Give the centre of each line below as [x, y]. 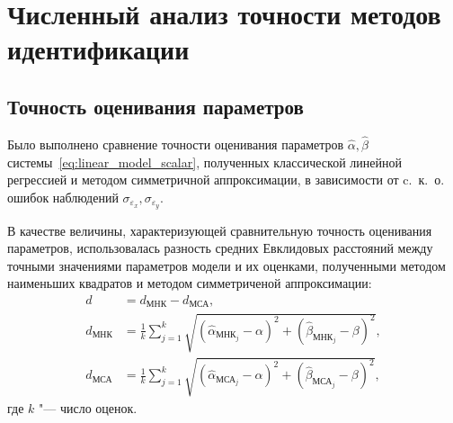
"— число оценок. [88, 407]
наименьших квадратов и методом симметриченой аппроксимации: [190, 283]
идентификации [98, 49]
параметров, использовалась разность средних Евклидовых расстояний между [220, 248]
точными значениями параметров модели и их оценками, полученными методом [226, 265]
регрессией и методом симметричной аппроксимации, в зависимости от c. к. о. [226, 180]
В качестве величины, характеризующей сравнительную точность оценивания [220, 230]
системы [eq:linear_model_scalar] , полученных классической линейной [204, 162]
